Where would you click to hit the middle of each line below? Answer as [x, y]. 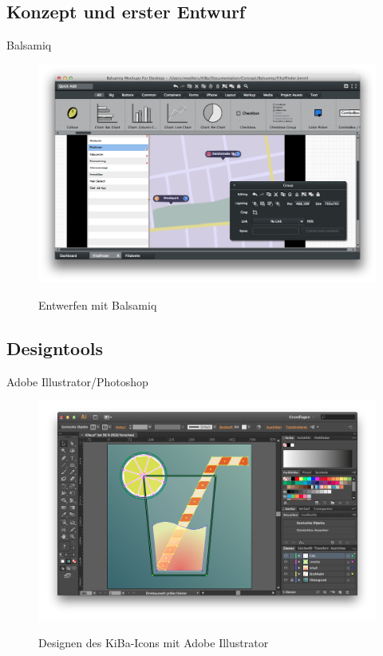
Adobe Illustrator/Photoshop [77, 381]
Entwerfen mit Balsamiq [98, 305]
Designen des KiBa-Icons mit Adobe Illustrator [154, 643]
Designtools [55, 348]
